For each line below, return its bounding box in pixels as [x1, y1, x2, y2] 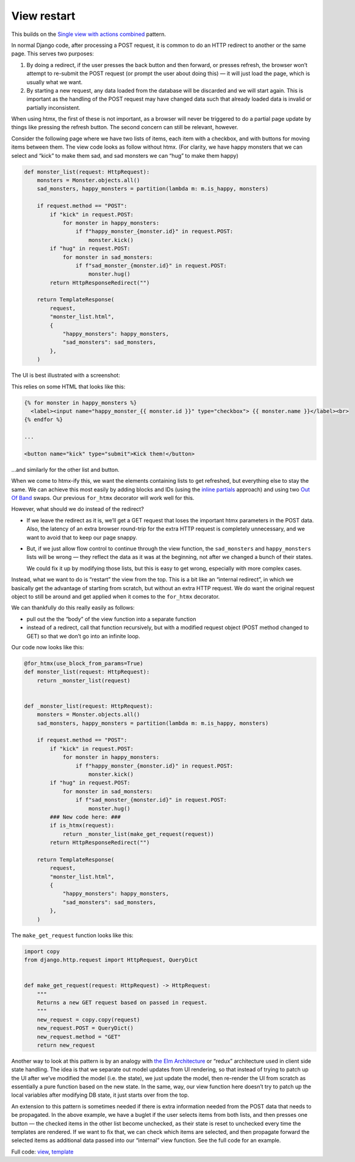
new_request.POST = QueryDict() [37, 1025, 134, 1032]
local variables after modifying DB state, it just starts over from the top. [11, 1091, 189, 1099]
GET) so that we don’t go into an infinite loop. [26, 632, 140, 640]
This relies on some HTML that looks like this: [11, 383, 126, 390]
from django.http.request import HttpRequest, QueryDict [24, 956, 198, 963]
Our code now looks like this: [11, 643, 85, 651]
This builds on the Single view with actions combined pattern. [11, 30, 167, 38]
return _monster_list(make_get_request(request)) [62, 830, 214, 838]
